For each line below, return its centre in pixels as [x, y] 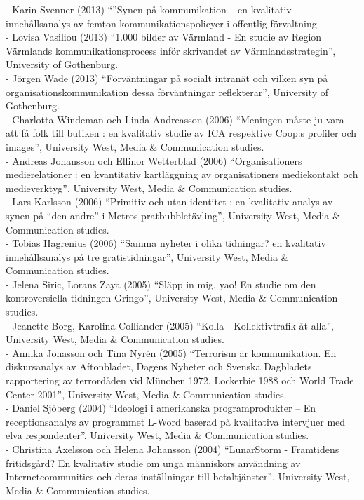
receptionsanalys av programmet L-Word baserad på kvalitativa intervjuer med [176, 421]
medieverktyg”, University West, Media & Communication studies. [149, 188]
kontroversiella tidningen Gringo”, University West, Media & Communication [172, 298]
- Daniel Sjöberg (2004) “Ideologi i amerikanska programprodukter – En [161, 408]
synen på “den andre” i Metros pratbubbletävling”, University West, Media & [173, 215]
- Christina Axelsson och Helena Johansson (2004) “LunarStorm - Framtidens [173, 449]
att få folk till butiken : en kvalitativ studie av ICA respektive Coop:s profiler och [181, 133]
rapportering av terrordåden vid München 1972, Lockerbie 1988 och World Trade [180, 380]
